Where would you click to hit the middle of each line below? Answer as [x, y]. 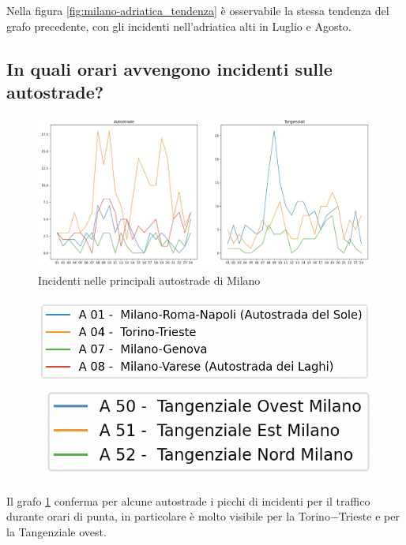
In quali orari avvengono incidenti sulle [169, 68]
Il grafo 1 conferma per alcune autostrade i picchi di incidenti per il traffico [188, 500]
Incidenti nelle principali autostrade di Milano [149, 280]
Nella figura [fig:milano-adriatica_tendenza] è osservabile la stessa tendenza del [198, 10]
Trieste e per [369, 516]
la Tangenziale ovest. [56, 531]
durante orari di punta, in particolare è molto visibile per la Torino [168, 516]
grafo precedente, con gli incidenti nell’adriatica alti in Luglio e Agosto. [179, 26]
